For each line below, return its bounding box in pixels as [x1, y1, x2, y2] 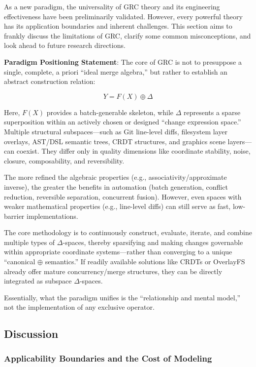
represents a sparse [184, 107, 241, 117]
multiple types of [4, 237, 55, 247]
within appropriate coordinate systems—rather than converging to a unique [4, 246, 232, 257]
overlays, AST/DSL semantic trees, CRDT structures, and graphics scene [4, 136, 225, 146]
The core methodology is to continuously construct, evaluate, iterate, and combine [4, 227, 252, 238]
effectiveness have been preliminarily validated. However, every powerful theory [4, 11, 243, 21]
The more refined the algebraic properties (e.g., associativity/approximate [4, 172, 227, 182]
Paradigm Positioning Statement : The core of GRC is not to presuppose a [4, 56, 242, 67]
